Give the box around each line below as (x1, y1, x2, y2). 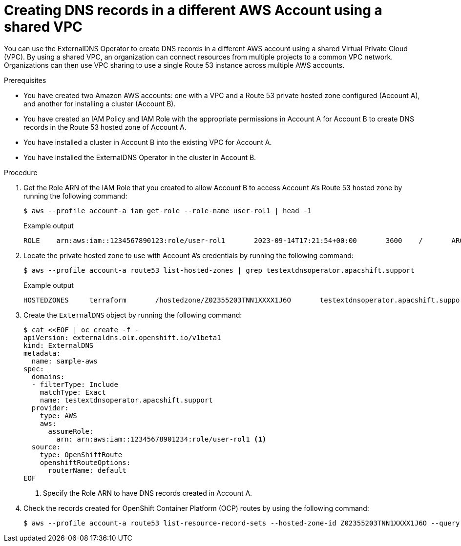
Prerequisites (4, 76, 46, 84)
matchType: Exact (40, 388, 106, 396)
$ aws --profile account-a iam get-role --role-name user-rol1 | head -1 (23, 206, 312, 215)
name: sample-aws (31, 357, 98, 365)
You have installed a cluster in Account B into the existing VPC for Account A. (23, 138, 272, 146)
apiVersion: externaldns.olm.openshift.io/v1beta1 (23, 333, 221, 342)
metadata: (23, 349, 61, 357)
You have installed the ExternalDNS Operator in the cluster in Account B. (23, 153, 256, 162)
